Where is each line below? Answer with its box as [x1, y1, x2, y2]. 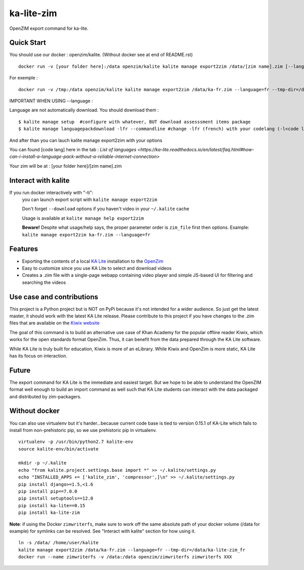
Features [9, 245, 38, 253]
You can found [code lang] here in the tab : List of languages [9, 146, 137, 152]
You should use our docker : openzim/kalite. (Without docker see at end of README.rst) [9, 52, 193, 58]
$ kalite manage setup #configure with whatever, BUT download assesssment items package [18, 119, 251, 125]
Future [9, 366, 31, 375]
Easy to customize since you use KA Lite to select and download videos [22, 265, 172, 271]
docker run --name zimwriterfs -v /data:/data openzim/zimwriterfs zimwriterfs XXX [18, 554, 233, 560]
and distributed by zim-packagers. [9, 393, 82, 399]
